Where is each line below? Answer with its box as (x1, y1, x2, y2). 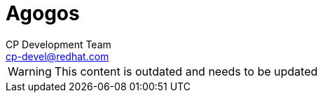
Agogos (6, 1, 80, 25)
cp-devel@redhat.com (6, 50, 109, 62)
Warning (8, 64, 52, 78)
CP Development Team (6, 38, 111, 50)
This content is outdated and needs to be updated (54, 64, 318, 78)
